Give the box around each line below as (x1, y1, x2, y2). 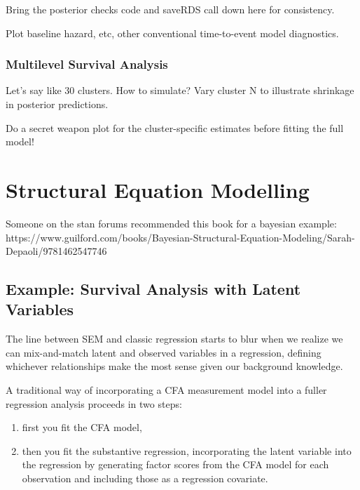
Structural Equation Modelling (6, 175, 310, 204)
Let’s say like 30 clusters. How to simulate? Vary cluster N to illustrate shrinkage (6, 83, 354, 98)
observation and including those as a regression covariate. (22, 471, 268, 486)
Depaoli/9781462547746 (6, 244, 107, 258)
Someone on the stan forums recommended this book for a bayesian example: (6, 216, 337, 230)
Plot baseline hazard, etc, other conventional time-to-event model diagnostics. (6, 25, 339, 40)
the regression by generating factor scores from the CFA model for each (22, 457, 329, 472)
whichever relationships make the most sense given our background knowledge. (6, 359, 343, 373)
